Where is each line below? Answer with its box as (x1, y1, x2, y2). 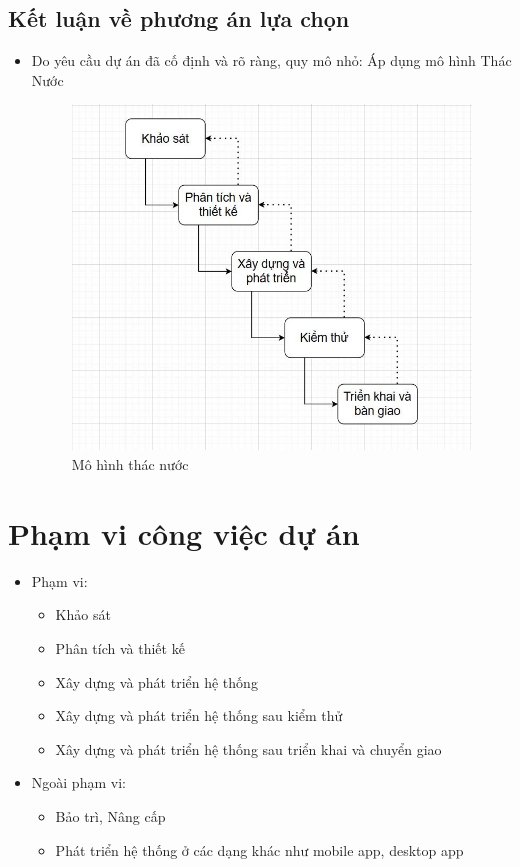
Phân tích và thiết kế (55, 637, 185, 658)
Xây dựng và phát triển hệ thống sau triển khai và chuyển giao (55, 738, 442, 759)
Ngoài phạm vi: (31, 772, 126, 793)
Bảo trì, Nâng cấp (55, 805, 166, 826)
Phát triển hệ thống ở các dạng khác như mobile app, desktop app (55, 839, 464, 860)
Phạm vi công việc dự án (8, 512, 360, 553)
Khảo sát (55, 604, 111, 625)
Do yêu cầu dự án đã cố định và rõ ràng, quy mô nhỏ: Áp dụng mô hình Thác (31, 50, 512, 71)
